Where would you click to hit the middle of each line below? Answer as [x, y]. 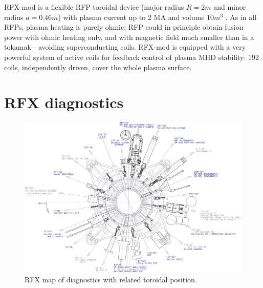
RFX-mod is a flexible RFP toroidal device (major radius [94, 7]
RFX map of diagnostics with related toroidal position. [111, 279]
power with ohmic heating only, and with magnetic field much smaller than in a [129, 37]
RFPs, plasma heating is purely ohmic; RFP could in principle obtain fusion [124, 27]
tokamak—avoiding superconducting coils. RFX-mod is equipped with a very [125, 47]
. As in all [241, 17]
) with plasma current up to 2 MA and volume [131, 17]
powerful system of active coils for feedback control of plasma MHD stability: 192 [132, 57]
